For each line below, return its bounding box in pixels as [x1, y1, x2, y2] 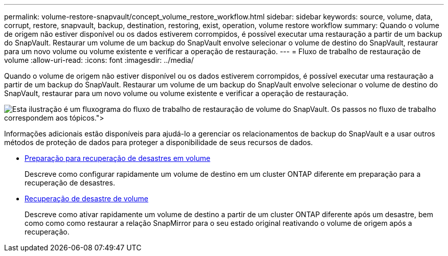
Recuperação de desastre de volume [25, 194, 148, 203]
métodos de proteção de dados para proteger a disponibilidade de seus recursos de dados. [4, 138, 313, 147]
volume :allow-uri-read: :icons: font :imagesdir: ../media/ [4, 56, 194, 64]
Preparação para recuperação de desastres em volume [25, 154, 211, 162]
